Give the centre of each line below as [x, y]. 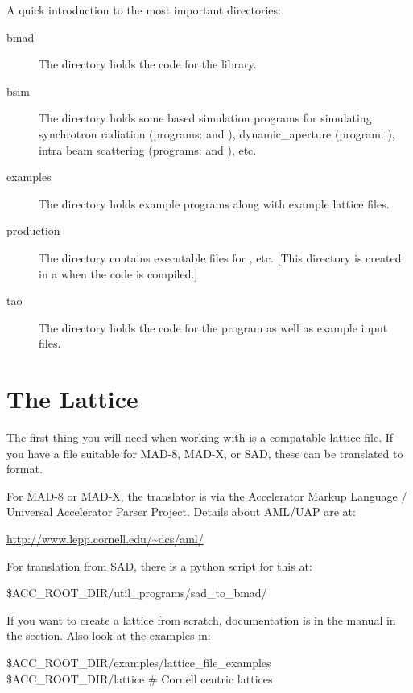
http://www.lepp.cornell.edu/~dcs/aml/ [105, 538]
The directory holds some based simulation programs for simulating [205, 118]
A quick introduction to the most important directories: [144, 10]
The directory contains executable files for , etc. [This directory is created [220, 257]
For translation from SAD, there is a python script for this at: [159, 565]
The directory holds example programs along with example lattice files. [214, 203]
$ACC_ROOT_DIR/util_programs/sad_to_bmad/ [137, 593]
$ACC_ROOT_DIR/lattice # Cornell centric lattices [140, 678]
